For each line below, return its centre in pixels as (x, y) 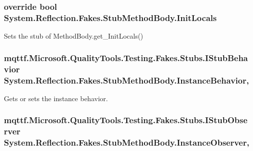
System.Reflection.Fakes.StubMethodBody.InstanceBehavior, (126, 80)
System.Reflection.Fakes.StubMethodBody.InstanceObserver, (127, 142)
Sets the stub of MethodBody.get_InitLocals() (74, 36)
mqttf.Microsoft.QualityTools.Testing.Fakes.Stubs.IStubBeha (126, 57)
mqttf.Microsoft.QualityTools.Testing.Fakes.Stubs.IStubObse (126, 120)
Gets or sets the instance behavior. (56, 98)
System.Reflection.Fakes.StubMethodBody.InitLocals (110, 17)
